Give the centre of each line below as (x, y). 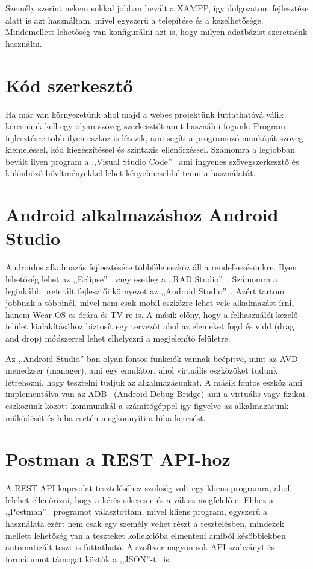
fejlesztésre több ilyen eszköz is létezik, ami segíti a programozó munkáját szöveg (154, 137)
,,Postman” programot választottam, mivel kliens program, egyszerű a (137, 511)
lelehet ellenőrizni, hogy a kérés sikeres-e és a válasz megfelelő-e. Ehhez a (140, 499)
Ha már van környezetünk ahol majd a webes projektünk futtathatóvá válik (144, 114)
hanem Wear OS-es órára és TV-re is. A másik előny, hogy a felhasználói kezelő (152, 314)
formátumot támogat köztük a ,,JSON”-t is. (88, 558)
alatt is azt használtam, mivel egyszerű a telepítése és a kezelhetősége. (135, 20)
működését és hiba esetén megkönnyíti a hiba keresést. (106, 417)
